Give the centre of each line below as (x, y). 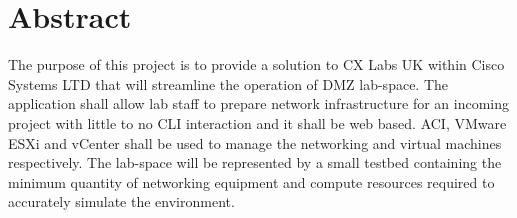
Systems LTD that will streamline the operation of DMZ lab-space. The (228, 83)
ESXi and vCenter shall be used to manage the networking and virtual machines (255, 142)
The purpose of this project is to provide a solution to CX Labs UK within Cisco (256, 64)
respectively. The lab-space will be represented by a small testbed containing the (255, 162)
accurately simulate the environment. (121, 201)
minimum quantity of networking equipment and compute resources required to (251, 181)
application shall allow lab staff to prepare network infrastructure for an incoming (259, 103)
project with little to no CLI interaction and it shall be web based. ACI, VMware (257, 122)
